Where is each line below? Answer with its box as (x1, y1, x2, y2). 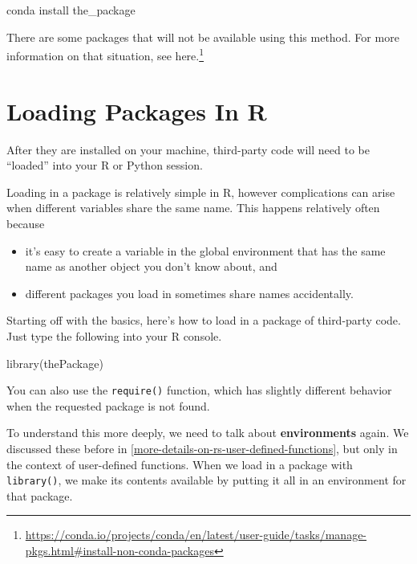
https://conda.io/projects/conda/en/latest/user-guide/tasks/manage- (25, 526, 367, 543)
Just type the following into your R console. (6, 327, 222, 344)
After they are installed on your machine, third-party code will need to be (6, 141, 370, 157)
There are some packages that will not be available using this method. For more (6, 28, 399, 45)
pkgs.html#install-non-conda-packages (25, 542, 214, 558)
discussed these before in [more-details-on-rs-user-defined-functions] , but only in (6, 439, 398, 456)
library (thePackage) (6, 354, 103, 371)
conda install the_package (6, 2, 136, 18)
